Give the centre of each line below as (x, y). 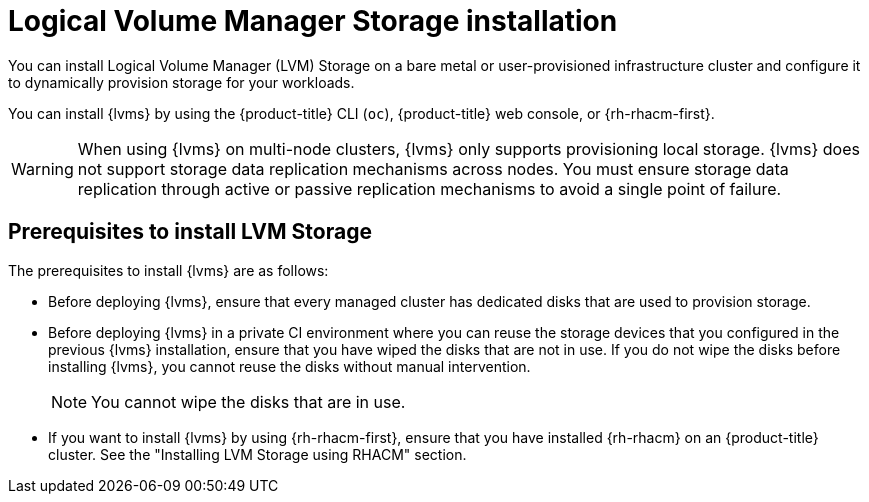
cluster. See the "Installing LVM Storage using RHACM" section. (257, 454)
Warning (42, 168)
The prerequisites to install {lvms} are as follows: (168, 270)
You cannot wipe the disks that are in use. (248, 401)
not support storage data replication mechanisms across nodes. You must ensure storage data (433, 168)
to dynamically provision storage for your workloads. (181, 82)
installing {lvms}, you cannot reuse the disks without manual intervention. (289, 366)
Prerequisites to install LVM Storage (190, 232)
